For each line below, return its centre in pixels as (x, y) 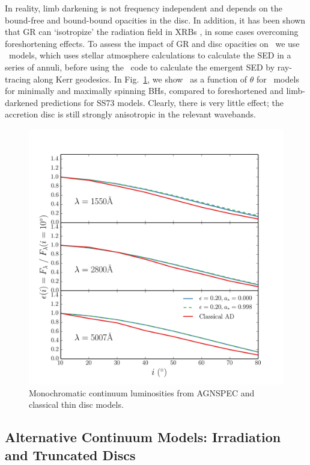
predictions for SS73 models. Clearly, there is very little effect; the (162, 102)
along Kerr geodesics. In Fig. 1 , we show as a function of (140, 79)
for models (278, 79)
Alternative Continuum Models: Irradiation (143, 437)
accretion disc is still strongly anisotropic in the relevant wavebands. (130, 114)
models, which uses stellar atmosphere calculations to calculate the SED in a (150, 55)
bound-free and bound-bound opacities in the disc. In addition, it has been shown (155, 20)
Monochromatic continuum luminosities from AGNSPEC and (142, 392)
